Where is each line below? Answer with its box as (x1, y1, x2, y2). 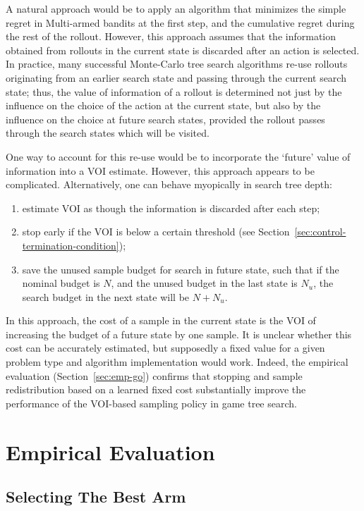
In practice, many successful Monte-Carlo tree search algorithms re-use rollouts (6, 56, 348, 71)
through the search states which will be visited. (6, 125, 210, 140)
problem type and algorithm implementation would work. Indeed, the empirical (6, 355, 348, 369)
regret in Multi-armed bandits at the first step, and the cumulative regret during (6, 15, 355, 30)
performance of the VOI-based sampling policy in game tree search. (6, 395, 297, 410)
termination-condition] (22, 238, 119, 252)
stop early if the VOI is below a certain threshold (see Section (22, 224, 290, 239)
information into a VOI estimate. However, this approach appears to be (6, 163, 315, 178)
